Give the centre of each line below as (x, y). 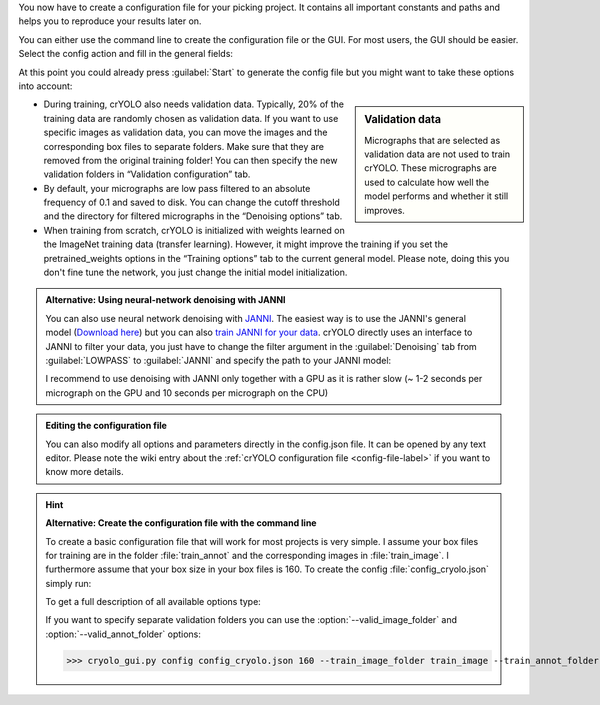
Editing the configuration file (106, 426)
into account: (45, 86)
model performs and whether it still (436, 196)
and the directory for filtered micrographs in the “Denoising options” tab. (193, 216)
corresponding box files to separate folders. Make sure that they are (184, 146)
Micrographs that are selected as (432, 140)
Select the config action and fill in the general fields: (126, 54)
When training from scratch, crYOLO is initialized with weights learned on (194, 230)
